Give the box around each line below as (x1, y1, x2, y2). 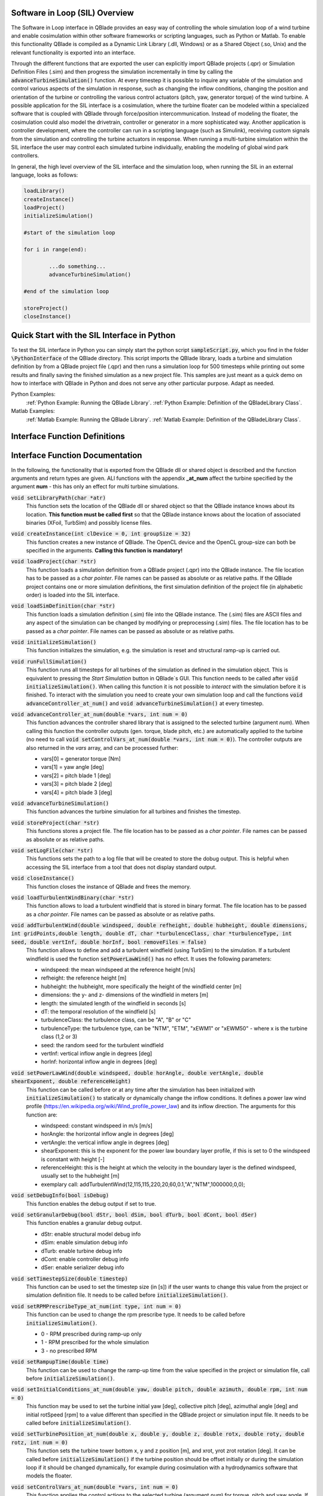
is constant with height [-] (41, 1156, 105, 1163)
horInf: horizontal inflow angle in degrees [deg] (41, 1058, 157, 1065)
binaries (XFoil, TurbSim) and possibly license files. (26, 519, 152, 526)
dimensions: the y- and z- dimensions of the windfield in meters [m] (41, 991, 209, 999)
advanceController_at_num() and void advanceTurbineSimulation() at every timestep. (26, 700, 264, 707)
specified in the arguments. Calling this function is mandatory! (26, 547, 183, 554)
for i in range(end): (23, 246, 87, 253)
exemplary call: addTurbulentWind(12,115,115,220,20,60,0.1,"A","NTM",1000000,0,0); (41, 1181, 245, 1188)
